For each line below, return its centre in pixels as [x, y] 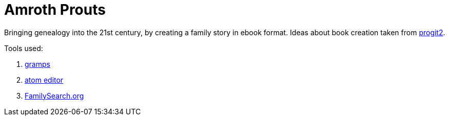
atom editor [44, 80]
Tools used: [24, 48]
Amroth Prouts [55, 10]
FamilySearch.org [54, 95]
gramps [37, 64]
